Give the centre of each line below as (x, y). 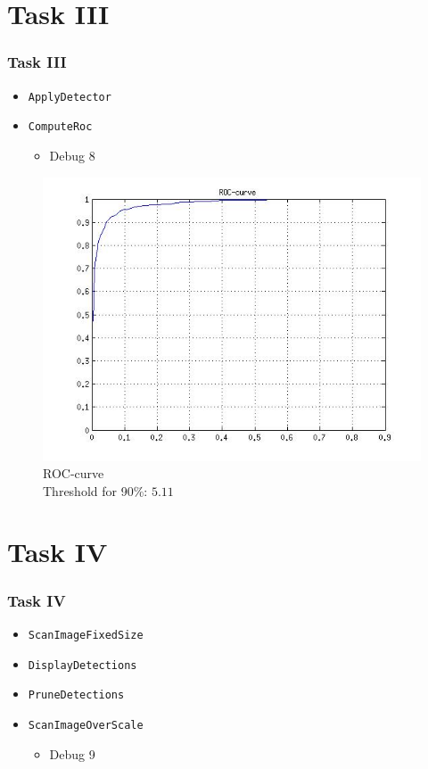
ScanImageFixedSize (86, 635)
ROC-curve (74, 473)
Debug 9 (72, 753)
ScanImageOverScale (86, 725)
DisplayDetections (82, 665)
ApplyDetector (70, 97)
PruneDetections (76, 695)
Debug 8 (72, 155)
